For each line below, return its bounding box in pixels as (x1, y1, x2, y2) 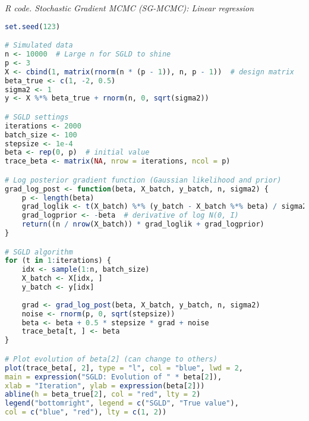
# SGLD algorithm (5, 247, 73, 256)
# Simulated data (5, 41, 73, 50)
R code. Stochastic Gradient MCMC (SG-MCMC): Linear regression (5, 2, 254, 14)
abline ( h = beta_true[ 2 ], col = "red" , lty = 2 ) (5, 390, 201, 399)
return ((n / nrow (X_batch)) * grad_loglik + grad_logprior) (21, 220, 264, 229)
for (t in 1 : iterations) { (5, 256, 112, 265)
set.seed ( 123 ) (5, 22, 61, 31)
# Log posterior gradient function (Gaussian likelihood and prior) (5, 175, 282, 184)
